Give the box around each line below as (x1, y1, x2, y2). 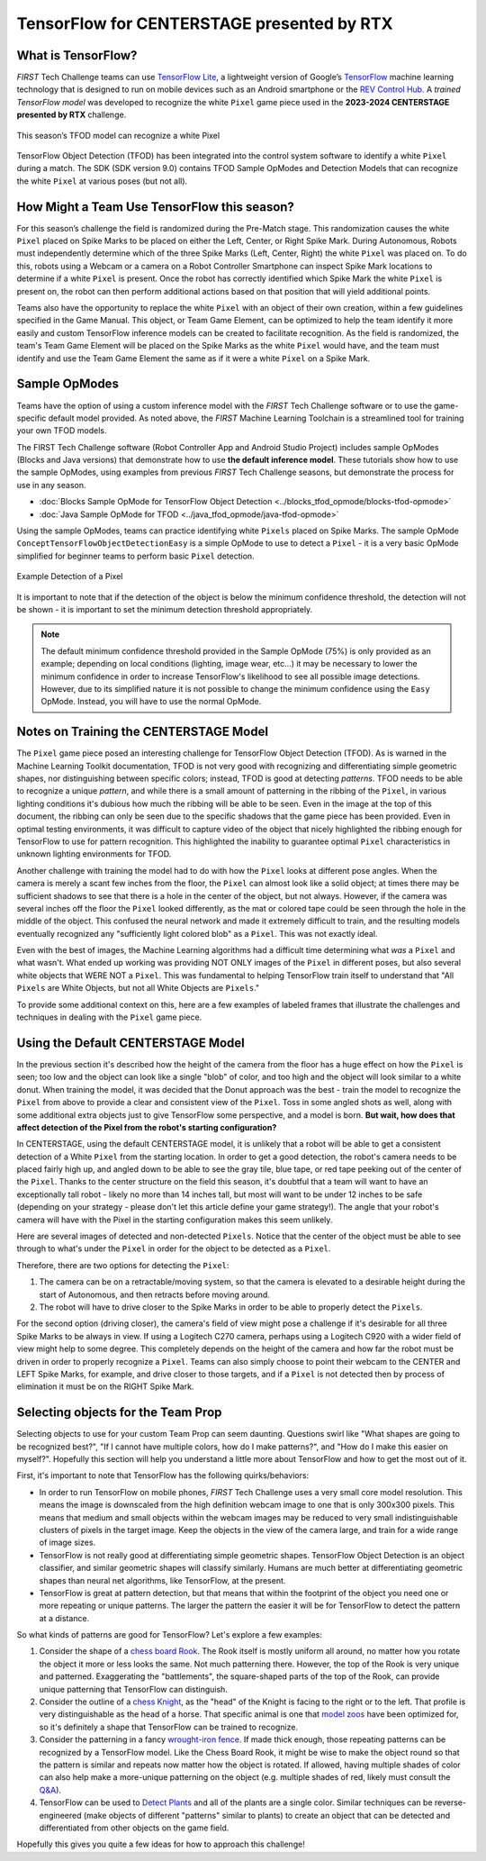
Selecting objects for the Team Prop (16, 1405, 222, 1421)
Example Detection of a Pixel (16, 571, 123, 582)
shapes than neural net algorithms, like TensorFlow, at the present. (39, 1575, 286, 1585)
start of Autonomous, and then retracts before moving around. (39, 1289, 270, 1300)
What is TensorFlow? (16, 48, 138, 63)
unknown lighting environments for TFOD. (16, 849, 172, 859)
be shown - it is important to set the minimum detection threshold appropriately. (16, 604, 313, 614)
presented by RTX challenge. (16, 109, 127, 121)
